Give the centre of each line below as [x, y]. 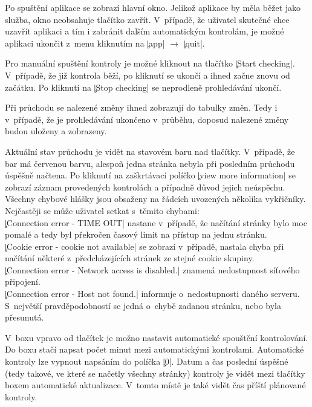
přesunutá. [24, 317]
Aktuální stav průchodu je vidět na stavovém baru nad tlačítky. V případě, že [150, 151]
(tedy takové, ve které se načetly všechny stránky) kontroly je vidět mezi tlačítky [155, 373]
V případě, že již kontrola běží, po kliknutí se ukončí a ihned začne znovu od [148, 75]
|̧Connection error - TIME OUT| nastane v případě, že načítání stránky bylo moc [156, 222]
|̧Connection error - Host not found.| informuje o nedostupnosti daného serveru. [152, 294]
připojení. [23, 282]
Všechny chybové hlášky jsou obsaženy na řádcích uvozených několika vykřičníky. [155, 199]
